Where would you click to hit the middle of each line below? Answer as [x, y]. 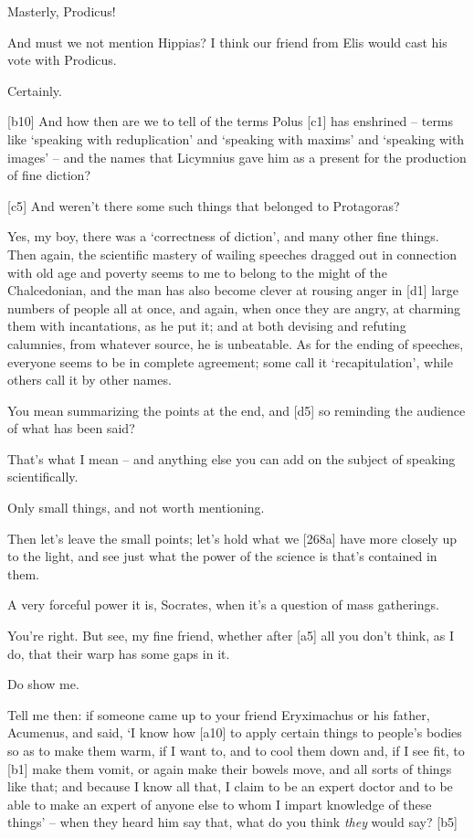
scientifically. [43, 477]
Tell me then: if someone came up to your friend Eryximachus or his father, [219, 714]
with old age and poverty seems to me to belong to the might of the [197, 272]
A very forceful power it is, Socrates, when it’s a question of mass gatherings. [223, 605]
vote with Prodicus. [62, 60]
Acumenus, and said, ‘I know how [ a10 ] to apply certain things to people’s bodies [235, 732]
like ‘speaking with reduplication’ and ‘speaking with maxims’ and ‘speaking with [236, 138]
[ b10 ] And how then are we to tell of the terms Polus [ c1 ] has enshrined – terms [231, 121]
